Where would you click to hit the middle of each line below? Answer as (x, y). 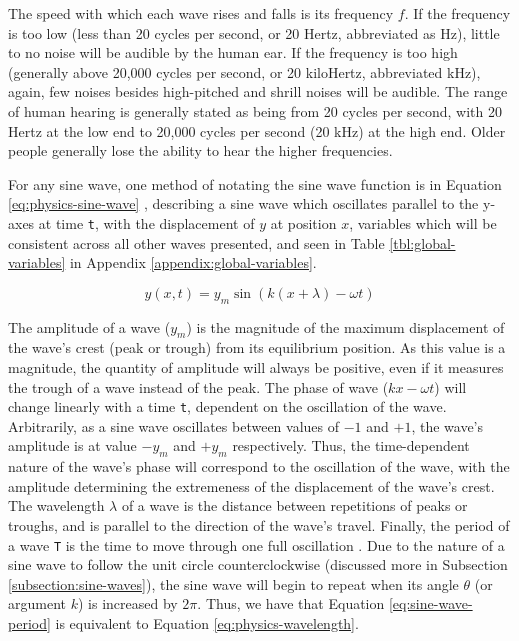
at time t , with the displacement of (146, 222)
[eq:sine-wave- (430, 603)
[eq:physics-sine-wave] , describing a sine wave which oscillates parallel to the (243, 203)
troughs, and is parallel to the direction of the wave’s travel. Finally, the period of (259, 524)
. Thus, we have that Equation (291, 603)
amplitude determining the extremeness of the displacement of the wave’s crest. (251, 485)
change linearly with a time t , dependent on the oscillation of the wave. (227, 406)
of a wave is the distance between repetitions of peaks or (294, 505)
